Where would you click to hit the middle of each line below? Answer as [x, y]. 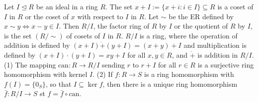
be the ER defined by [201, 16]
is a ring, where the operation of [188, 35]
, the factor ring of [121, 26]
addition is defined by [37, 45]
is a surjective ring [226, 64]
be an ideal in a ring [67, 6]
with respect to [100, 16]
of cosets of [83, 35]
